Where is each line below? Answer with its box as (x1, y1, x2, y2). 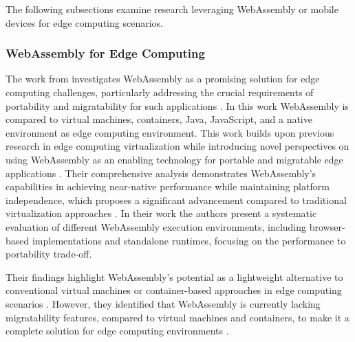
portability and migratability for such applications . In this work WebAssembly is (6, 98, 349, 113)
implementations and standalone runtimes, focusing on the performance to (32, 233, 346, 247)
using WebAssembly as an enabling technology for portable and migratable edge (6, 152, 343, 166)
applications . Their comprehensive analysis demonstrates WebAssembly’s (6, 166, 316, 180)
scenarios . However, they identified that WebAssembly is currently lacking (6, 296, 321, 310)
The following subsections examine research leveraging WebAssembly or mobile (6, 2, 338, 16)
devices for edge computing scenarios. (6, 15, 163, 30)
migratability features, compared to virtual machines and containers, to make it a (6, 310, 349, 324)
